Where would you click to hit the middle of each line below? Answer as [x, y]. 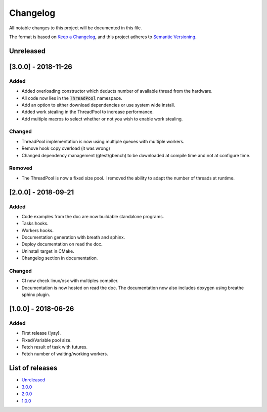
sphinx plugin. [36, 294]
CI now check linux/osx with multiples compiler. [70, 281]
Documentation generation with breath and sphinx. [73, 237]
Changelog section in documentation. [60, 258]
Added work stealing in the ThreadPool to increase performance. [88, 112]
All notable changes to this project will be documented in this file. [76, 28]
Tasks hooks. [35, 224]
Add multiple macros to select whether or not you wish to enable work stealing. [102, 118]
